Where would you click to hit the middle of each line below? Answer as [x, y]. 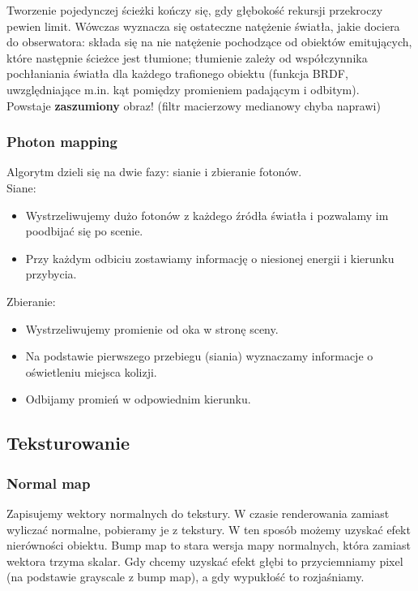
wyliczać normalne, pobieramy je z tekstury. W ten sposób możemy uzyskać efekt [209, 529]
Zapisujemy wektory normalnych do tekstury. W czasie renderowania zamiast [198, 513]
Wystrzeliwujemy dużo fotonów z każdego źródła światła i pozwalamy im [207, 215]
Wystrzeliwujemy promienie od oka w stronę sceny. [152, 328]
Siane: [21, 187]
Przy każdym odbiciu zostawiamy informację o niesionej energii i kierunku [210, 258]
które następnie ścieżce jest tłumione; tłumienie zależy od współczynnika [187, 57]
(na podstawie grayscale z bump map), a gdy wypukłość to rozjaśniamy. [186, 577]
